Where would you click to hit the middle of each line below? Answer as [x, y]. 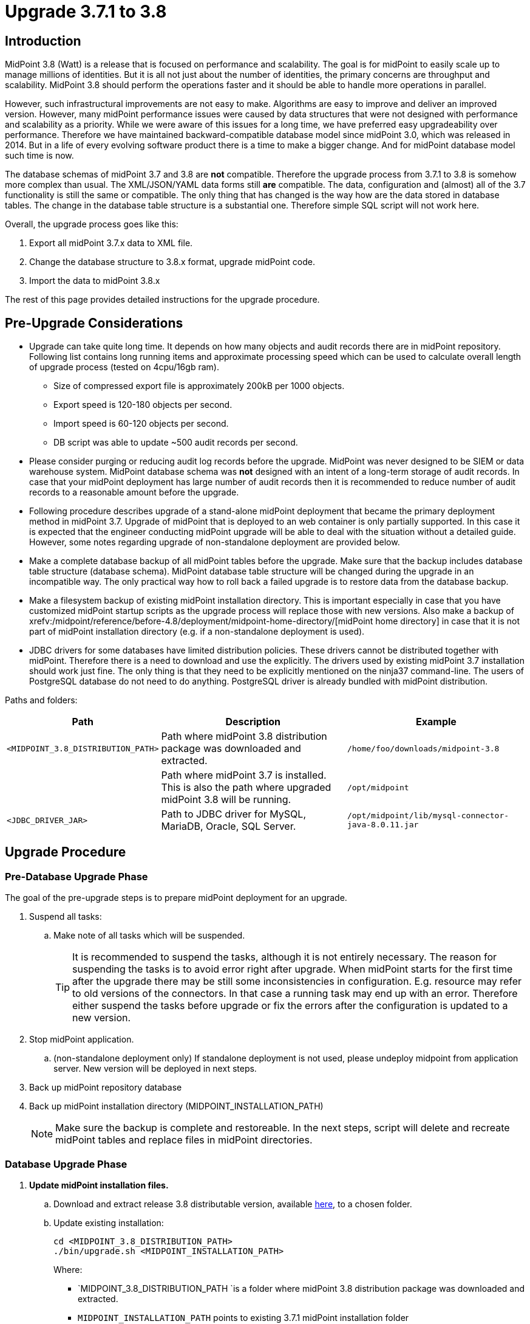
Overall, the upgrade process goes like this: [92, 224]
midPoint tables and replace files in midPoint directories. [184, 1140]
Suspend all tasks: [66, 917]
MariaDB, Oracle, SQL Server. [229, 826]
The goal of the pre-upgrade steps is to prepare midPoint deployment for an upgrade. [176, 898]
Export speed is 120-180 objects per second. [143, 405]
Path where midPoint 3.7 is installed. [244, 775]
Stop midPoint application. [82, 1040]
